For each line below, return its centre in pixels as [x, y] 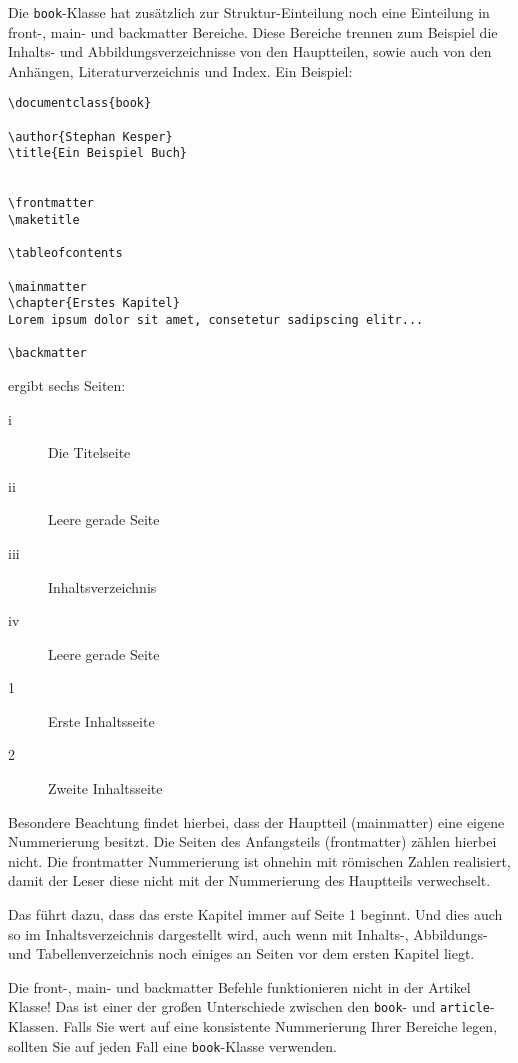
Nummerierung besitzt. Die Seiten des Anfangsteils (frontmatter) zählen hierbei [252, 841]
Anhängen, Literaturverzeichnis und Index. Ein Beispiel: [180, 70]
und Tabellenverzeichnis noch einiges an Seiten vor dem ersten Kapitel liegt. [241, 953]
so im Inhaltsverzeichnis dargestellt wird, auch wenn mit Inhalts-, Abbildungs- [248, 933]
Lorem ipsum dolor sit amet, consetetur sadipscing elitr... [216, 319]
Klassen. [33, 1026]
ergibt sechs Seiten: [67, 384]
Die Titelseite [89, 452]
